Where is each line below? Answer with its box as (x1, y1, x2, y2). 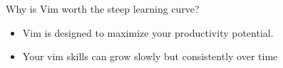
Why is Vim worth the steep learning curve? (6, 1, 200, 16)
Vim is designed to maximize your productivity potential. (22, 25, 274, 40)
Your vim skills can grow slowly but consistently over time (22, 49, 278, 64)
